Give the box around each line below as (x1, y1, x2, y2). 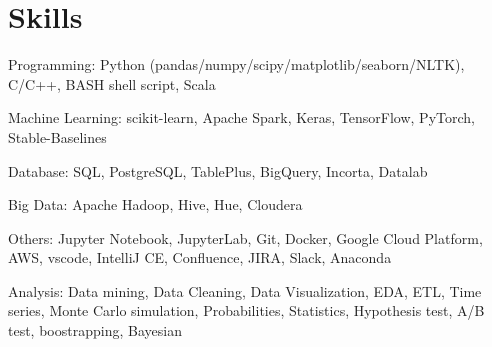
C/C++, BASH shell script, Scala (8, 73, 216, 94)
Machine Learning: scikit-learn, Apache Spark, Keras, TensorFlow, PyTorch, (8, 107, 475, 128)
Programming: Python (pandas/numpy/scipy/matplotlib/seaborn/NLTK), (8, 54, 465, 75)
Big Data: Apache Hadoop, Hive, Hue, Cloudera (8, 194, 303, 215)
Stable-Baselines (8, 126, 107, 147)
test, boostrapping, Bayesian (8, 320, 182, 341)
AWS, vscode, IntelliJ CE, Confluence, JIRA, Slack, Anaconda (8, 247, 392, 268)
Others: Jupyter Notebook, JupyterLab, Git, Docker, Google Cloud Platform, (8, 227, 483, 248)
